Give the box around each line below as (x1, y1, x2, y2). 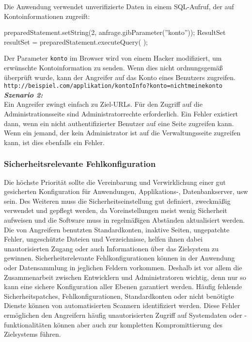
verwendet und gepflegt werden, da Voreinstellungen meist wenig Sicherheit (4, 205, 227, 215)
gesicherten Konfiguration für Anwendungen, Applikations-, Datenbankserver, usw (4, 186, 248, 196)
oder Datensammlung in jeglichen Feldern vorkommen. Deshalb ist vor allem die (4, 262, 242, 272)
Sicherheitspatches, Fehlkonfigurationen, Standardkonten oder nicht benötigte (4, 291, 234, 301)
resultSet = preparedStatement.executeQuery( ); (4, 36, 148, 47)
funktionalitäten (4, 319, 52, 329)
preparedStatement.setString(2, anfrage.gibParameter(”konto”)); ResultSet (4, 27, 226, 37)
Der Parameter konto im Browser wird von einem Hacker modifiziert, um (4, 53, 222, 63)
